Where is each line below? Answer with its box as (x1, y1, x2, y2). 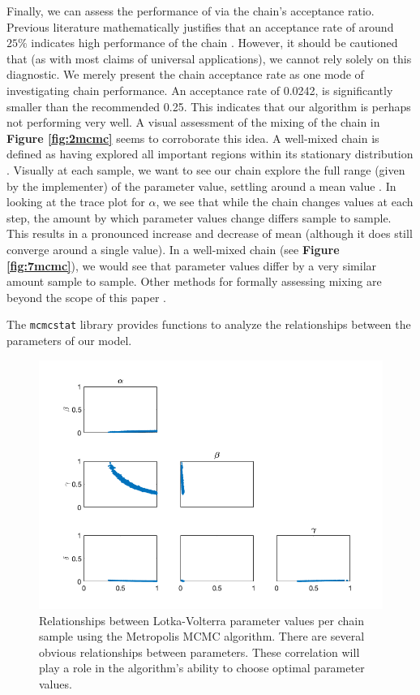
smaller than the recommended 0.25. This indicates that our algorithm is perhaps (6, 97, 411, 114)
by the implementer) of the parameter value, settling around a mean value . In (6, 177, 396, 194)
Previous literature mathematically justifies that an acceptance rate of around (6, 18, 394, 35)
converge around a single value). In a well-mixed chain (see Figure (6, 240, 340, 257)
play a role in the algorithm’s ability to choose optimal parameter (39, 659, 365, 676)
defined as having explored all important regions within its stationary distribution (6, 145, 414, 162)
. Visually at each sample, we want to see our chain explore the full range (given (6, 161, 405, 178)
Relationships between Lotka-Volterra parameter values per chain (39, 611, 364, 628)
